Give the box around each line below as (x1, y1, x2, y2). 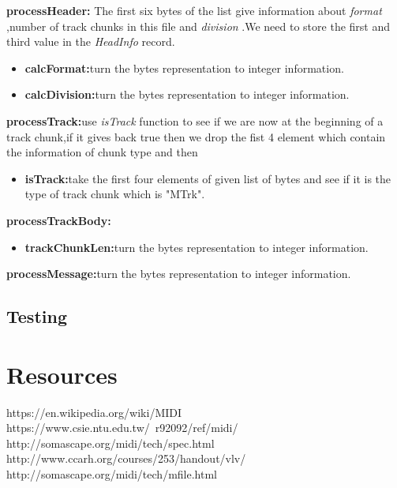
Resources (6, 358, 118, 390)
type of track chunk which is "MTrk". (24, 186, 205, 202)
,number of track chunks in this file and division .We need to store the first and (6, 17, 391, 34)
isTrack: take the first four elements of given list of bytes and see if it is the (24, 170, 391, 186)
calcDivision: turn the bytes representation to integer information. (24, 86, 350, 103)
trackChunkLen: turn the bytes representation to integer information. (24, 238, 369, 255)
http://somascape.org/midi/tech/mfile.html (6, 466, 217, 482)
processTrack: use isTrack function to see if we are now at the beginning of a (6, 112, 384, 129)
